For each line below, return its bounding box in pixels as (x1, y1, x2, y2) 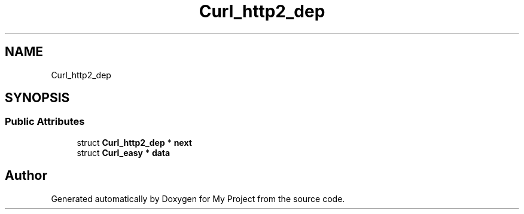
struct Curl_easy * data (77, 147, 170, 158)
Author (5, 168, 47, 184)
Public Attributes (5, 115, 85, 128)
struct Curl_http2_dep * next (77, 137, 192, 148)
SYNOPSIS (5, 90, 70, 106)
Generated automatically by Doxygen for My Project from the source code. (51, 193, 345, 204)
